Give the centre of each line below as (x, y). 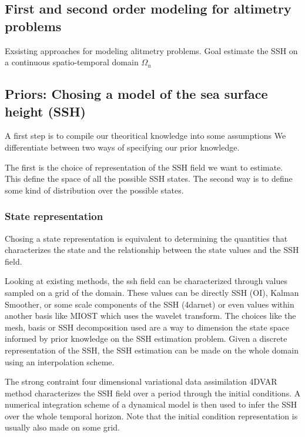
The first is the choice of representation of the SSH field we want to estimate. (144, 167)
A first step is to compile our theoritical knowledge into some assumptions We (145, 136)
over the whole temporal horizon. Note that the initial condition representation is (151, 416)
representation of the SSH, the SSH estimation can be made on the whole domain (152, 350)
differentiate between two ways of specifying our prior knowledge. (122, 147)
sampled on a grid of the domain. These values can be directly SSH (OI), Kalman (152, 292)
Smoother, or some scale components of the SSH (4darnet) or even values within (150, 304)
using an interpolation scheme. (60, 361)
